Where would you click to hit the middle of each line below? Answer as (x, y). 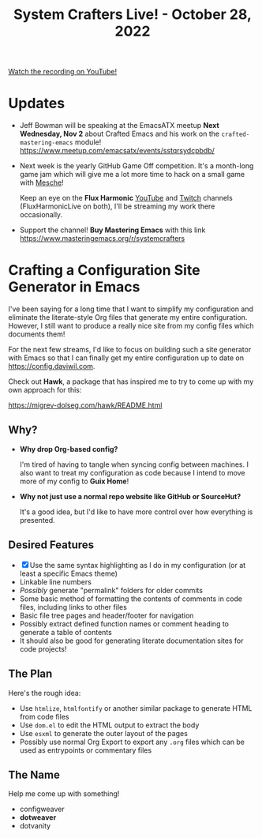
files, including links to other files (73, 607)
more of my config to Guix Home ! (74, 481)
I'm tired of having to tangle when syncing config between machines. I (134, 464)
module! (88, 142)
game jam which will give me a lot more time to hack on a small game (132, 175)
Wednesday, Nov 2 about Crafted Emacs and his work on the (119, 134)
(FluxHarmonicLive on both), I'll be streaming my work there (117, 206)
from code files (44, 716)
